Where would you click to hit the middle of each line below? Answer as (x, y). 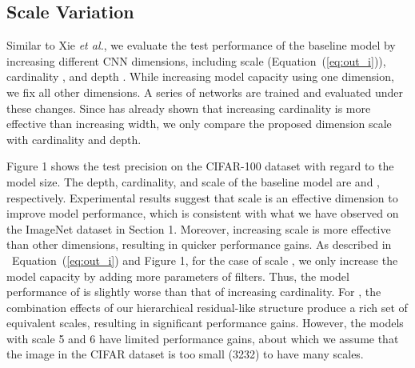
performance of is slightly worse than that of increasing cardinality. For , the (194, 292)
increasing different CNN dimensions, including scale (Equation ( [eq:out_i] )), (196, 60)
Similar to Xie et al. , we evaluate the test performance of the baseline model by (201, 45)
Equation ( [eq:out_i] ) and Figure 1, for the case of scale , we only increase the (205, 260)
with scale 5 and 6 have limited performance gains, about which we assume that (203, 338)
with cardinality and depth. (74, 139)
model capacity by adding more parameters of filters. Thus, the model (178, 276)
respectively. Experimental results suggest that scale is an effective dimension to (202, 197)
